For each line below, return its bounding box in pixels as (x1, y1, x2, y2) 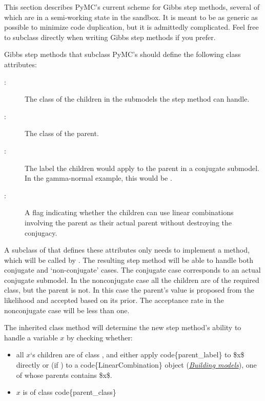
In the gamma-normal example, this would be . (25, 173, 172, 183)
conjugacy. (25, 227, 57, 238)
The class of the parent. (25, 128, 99, 139)
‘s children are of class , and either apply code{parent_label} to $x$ (30, 349, 244, 360)
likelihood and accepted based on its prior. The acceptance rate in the (4, 295, 224, 305)
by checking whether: (67, 332, 133, 342)
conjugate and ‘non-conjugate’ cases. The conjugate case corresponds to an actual (4, 264, 261, 275)
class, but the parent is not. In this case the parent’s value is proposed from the (4, 284, 254, 295)
